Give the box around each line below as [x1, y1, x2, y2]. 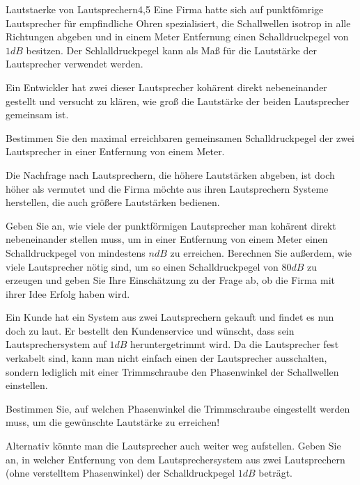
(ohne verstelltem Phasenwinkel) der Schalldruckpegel [6, 466, 235, 480]
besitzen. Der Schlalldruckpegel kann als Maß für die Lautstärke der [26, 42, 317, 57]
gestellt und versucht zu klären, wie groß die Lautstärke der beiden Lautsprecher [6, 93, 350, 108]
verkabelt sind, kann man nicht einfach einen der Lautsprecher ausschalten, [6, 351, 327, 365]
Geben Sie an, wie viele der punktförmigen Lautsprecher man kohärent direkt [6, 218, 336, 232]
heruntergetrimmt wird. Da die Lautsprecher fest [130, 337, 339, 351]
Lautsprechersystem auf [6, 337, 107, 351]
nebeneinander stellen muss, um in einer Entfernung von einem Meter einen [6, 232, 328, 246]
